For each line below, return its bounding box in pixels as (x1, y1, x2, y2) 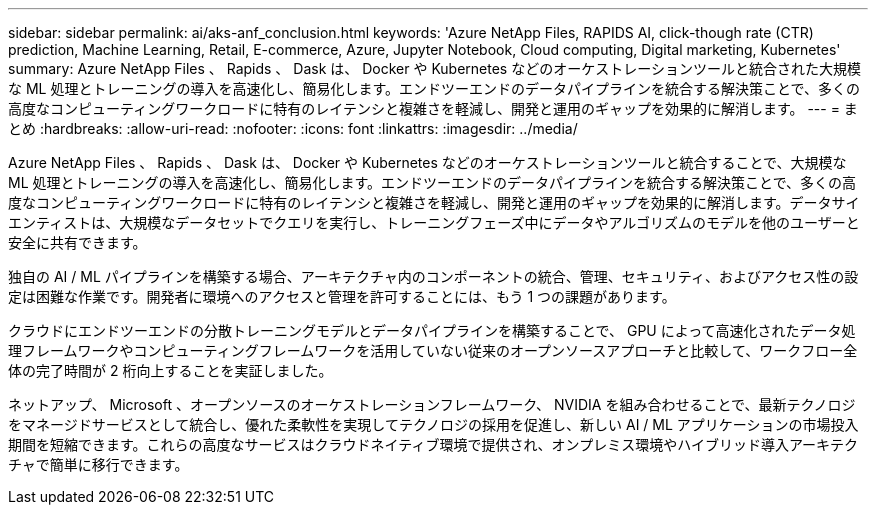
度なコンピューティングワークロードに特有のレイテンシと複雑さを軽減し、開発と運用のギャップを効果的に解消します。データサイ (8, 194, 860, 211)
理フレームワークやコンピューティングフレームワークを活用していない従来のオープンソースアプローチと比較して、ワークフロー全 (8, 342, 858, 359)
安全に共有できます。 (8, 234, 147, 251)
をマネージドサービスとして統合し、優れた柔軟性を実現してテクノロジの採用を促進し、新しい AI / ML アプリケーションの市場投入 (8, 416, 859, 433)
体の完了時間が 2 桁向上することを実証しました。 (8, 362, 333, 379)
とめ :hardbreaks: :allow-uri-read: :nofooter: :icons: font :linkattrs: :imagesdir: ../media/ (8, 120, 578, 137)
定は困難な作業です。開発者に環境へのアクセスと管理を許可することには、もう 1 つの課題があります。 (8, 288, 676, 305)
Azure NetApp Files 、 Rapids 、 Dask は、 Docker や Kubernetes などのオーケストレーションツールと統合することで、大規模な (8, 154, 847, 171)
